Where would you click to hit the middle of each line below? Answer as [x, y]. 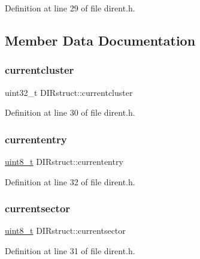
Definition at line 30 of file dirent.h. [70, 112]
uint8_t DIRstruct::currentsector [65, 231]
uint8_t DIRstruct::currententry [64, 161]
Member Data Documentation [100, 40]
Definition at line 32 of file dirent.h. [70, 181]
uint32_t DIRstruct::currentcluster [69, 92]
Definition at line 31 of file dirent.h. [70, 251]
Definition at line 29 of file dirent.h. [70, 8]
